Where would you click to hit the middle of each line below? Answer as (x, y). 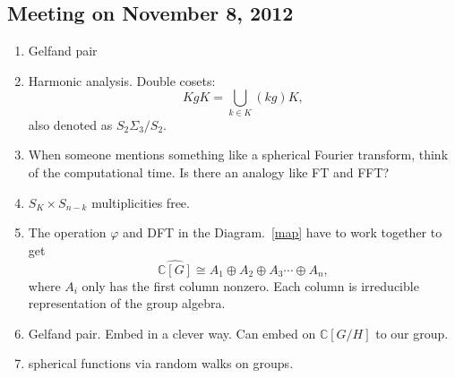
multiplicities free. (141, 202)
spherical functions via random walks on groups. (161, 363)
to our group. (412, 333)
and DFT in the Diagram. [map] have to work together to (283, 232)
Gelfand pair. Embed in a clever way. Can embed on (172, 333)
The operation (67, 232)
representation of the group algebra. (127, 303)
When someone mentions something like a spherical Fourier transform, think (238, 155)
